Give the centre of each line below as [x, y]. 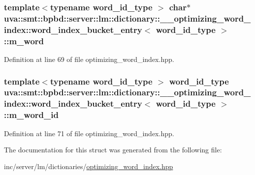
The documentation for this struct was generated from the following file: [113, 150]
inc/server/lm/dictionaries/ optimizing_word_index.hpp [89, 166]
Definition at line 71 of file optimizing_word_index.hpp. [89, 133]
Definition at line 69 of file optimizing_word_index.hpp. [89, 59]
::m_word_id [31, 115]
